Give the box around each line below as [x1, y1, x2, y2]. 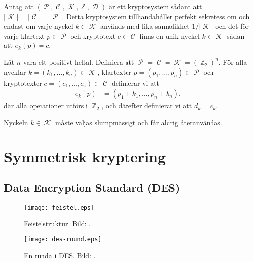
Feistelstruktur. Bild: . [24, 218, 91, 228]
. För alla [218, 56, 247, 67]
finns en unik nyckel [139, 30, 200, 41]
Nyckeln [4, 117, 28, 127]
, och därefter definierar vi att [101, 100, 192, 111]
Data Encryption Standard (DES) [4, 180, 180, 195]
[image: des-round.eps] [24, 236, 102, 243]
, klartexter [97, 66, 131, 77]
